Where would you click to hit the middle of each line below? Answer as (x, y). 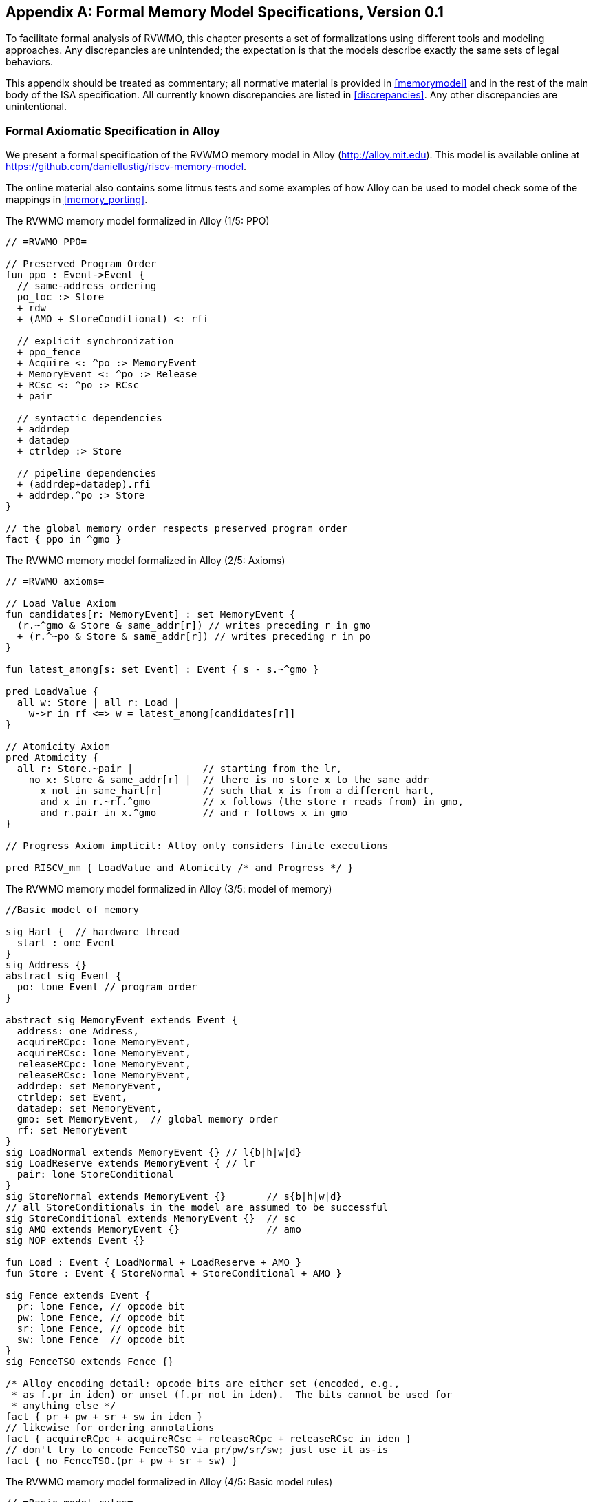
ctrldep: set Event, (72, 1097)
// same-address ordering (87, 286)
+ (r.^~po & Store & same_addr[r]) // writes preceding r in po (194, 637)
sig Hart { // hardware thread (93, 932)
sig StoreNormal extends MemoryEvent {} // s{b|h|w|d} (174, 1197)
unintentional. (36, 107)
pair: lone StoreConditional (95, 1175)
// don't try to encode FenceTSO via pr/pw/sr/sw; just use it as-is (197, 1450)
